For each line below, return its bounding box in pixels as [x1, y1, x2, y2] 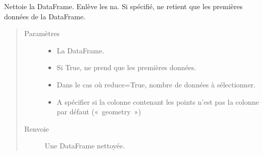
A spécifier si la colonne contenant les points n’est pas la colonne [57, 96, 259, 107]
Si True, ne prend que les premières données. [57, 62, 196, 73]
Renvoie [24, 123, 49, 134]
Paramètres [24, 28, 60, 39]
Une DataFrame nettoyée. [44, 140, 125, 151]
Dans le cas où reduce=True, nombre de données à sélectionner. [57, 79, 256, 89]
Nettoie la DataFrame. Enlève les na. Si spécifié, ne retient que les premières [4, 1, 243, 11]
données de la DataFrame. [4, 11, 86, 21]
